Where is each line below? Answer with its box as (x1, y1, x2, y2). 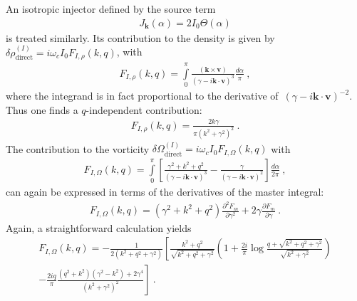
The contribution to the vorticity (6, 141, 150, 156)
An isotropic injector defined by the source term (6, 1, 216, 16)
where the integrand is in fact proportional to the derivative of (6, 88, 279, 103)
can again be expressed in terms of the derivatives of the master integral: (6, 184, 324, 199)
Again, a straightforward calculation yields (6, 220, 192, 235)
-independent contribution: (86, 102, 202, 117)
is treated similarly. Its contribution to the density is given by (6, 30, 275, 45)
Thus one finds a (6, 102, 78, 117)
